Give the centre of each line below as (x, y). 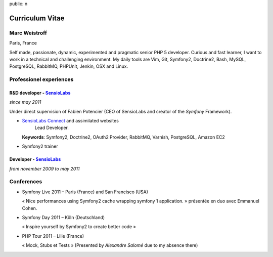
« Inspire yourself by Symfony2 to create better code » (79, 227)
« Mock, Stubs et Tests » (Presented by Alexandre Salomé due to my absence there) (110, 245)
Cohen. (30, 208)
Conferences (26, 182)
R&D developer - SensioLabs (40, 93)
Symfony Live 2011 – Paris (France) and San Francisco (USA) (85, 192)
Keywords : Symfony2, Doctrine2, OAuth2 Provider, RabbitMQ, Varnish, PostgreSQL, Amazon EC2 (123, 137)
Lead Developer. (52, 128)
